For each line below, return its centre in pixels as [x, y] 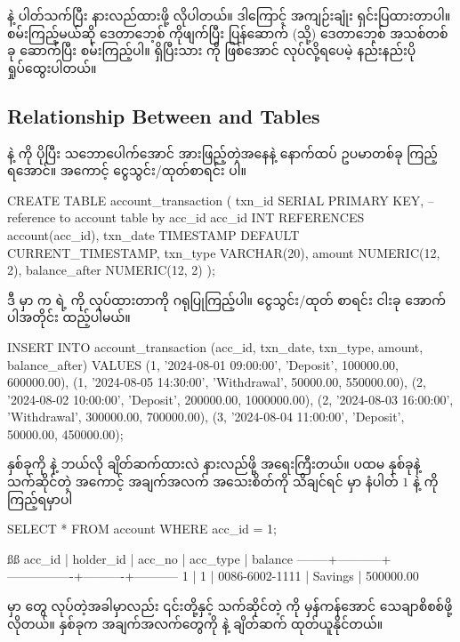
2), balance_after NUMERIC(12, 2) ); [111, 270]
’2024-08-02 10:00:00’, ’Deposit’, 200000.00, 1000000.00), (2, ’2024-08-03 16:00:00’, [230, 399]
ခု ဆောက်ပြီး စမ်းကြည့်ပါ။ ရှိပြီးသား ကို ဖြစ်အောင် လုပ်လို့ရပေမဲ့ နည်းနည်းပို [212, 50]
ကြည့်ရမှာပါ [40, 498]
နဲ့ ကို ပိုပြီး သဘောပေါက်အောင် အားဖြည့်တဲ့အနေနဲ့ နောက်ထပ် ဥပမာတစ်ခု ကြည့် [222, 152]
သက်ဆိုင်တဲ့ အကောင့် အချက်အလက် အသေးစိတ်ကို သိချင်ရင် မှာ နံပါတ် [203, 481]
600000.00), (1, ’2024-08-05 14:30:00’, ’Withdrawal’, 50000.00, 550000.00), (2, [217, 382]
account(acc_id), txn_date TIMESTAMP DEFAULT [153, 234]
